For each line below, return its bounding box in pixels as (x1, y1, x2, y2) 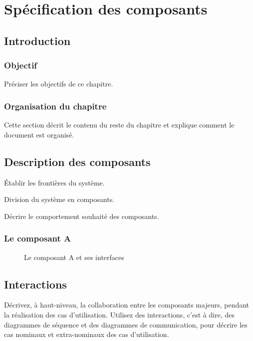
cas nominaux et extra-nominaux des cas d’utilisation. (4, 329, 169, 339)
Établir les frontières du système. (4, 177, 105, 187)
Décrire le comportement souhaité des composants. (4, 210, 159, 221)
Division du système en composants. (4, 194, 115, 204)
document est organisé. (4, 129, 74, 139)
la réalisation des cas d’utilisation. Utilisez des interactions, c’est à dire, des (4, 309, 235, 319)
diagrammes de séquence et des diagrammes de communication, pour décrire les (4, 319, 248, 329)
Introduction (4, 32, 71, 48)
